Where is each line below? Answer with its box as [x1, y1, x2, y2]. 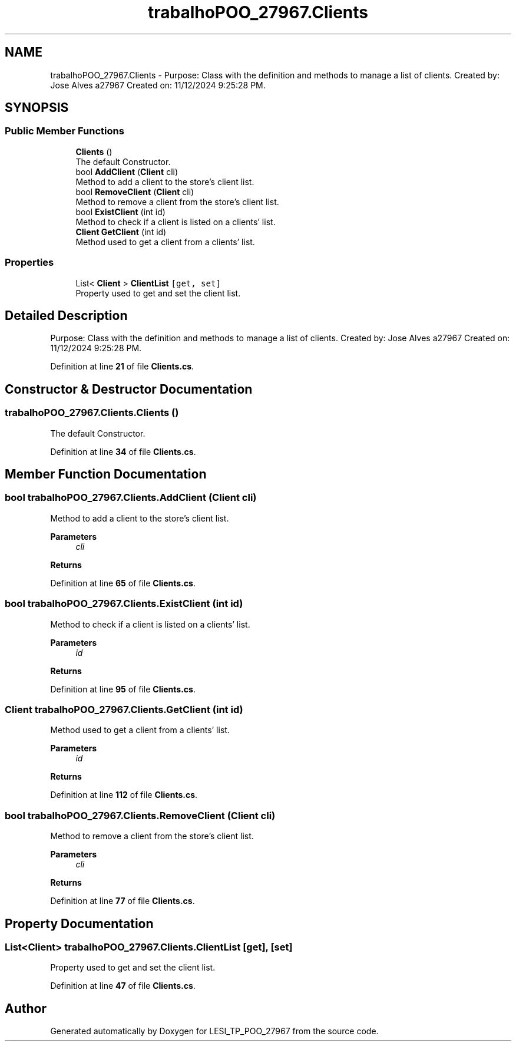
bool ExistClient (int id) [75, 206, 166, 217]
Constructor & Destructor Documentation [5, 381, 253, 397]
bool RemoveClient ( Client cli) [75, 186, 194, 197]
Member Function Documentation [5, 467, 207, 482]
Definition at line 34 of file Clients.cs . [50, 446, 196, 457]
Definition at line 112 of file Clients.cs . [50, 790, 198, 800]
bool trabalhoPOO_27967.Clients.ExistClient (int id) [5, 598, 243, 610]
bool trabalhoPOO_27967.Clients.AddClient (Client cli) [5, 491, 257, 504]
